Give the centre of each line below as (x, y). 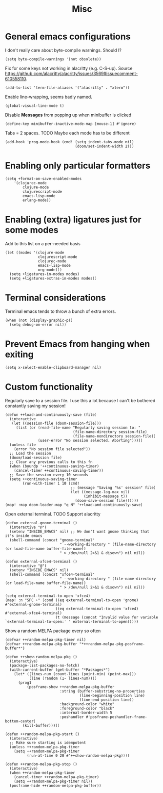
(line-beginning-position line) (112, 695)
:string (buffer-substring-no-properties (102, 691)
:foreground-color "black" (87, 708)
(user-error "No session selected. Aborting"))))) (90, 440)
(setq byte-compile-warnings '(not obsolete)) (53, 59)
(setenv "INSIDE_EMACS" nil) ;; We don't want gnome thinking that (80, 531)
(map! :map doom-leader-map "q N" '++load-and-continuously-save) (74, 505)
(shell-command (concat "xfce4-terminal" (52, 574)
